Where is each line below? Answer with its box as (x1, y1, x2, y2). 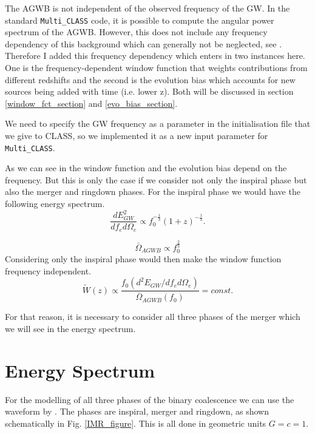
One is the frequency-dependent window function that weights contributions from (5, 61, 308, 74)
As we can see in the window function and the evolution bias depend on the (5, 161, 287, 174)
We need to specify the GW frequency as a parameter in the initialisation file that (5, 117, 311, 130)
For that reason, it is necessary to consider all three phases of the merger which (5, 310, 300, 323)
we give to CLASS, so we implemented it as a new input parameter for (5, 129, 268, 141)
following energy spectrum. (5, 197, 105, 210)
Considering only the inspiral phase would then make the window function (5, 253, 282, 265)
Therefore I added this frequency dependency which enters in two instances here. (5, 49, 305, 62)
